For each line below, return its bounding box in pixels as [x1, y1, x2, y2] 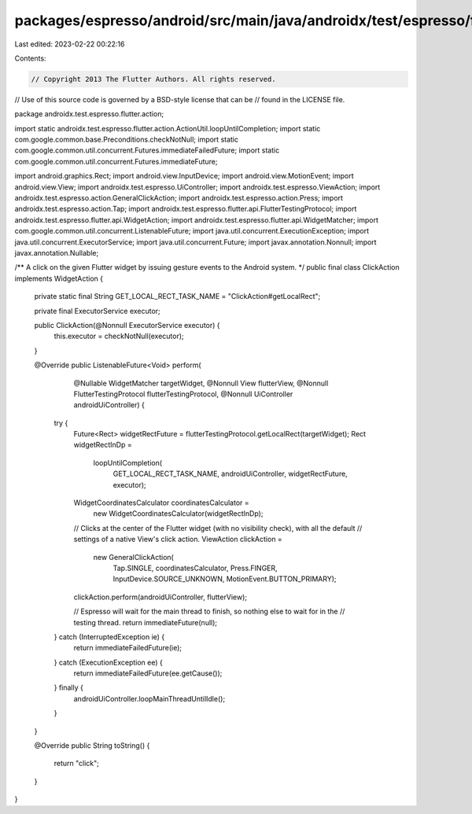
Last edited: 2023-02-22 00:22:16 [14, 39, 125, 49]
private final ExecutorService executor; [34, 306, 160, 315]
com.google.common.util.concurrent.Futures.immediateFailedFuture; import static [14, 145, 280, 155]
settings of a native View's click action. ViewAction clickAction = [73, 535, 282, 544]
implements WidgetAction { [14, 274, 104, 283]
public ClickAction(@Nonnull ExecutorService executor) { [34, 320, 220, 330]
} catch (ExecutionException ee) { [53, 657, 163, 667]
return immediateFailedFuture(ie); [73, 643, 183, 653]
